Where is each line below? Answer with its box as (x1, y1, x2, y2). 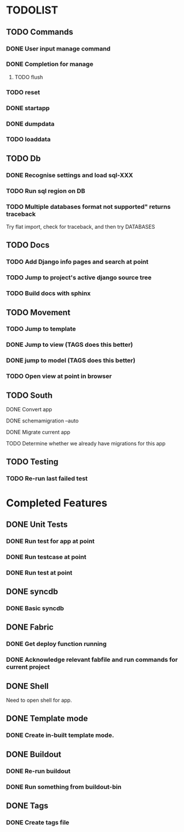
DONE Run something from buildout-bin (6, 783, 122, 791)
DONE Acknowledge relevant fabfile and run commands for (6, 655, 178, 664)
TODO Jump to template (6, 325, 76, 333)
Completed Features (6, 496, 107, 509)
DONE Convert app (6, 406, 53, 413)
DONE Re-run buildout (6, 767, 71, 775)
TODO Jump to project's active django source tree (6, 273, 152, 282)
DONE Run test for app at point (6, 537, 95, 545)
